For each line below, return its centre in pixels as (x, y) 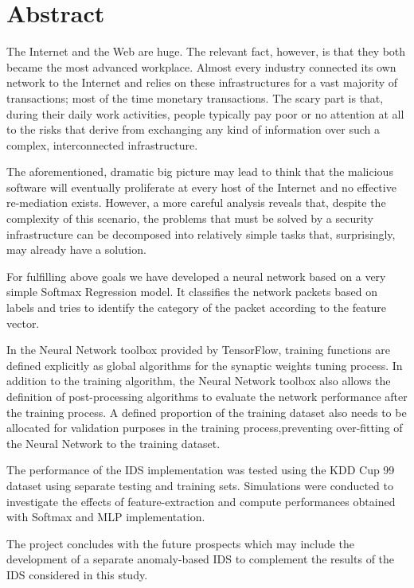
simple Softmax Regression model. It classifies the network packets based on (192, 292)
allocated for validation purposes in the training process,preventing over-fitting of (205, 428)
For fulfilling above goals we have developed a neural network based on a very (196, 276)
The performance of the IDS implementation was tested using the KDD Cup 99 (201, 470)
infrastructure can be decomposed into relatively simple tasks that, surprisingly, (201, 234)
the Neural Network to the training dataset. (113, 443)
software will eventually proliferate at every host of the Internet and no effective (201, 187)
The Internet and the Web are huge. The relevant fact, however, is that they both (206, 51)
